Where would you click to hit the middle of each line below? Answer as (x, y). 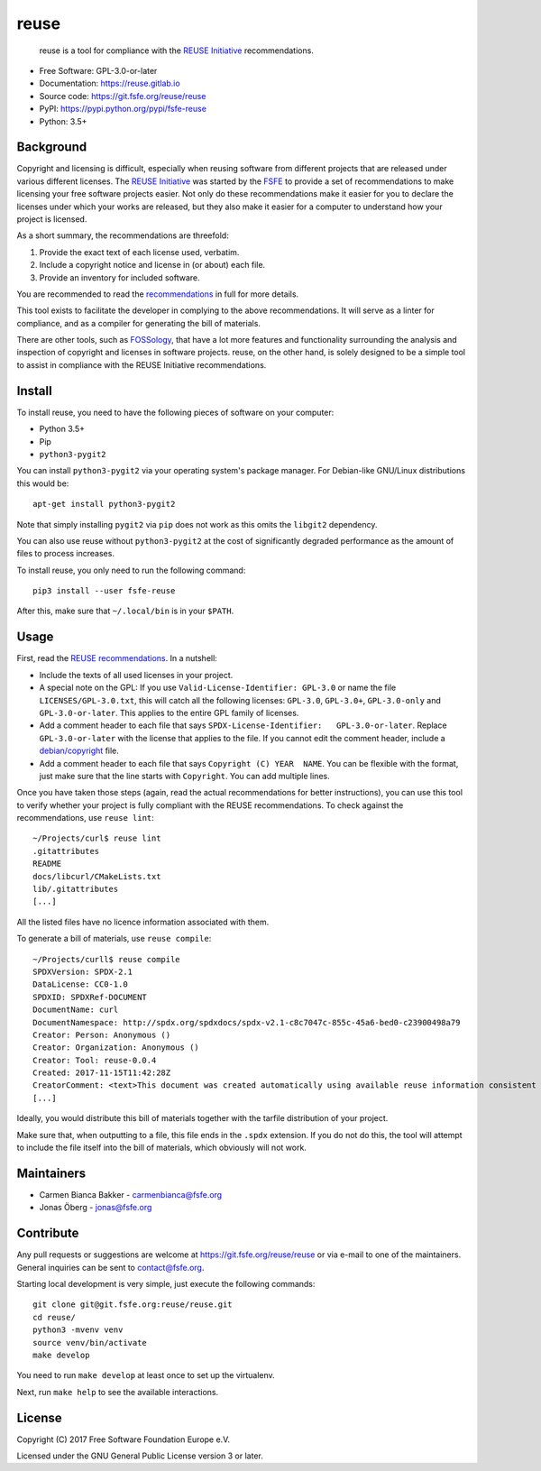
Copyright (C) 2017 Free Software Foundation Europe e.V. (123, 1439)
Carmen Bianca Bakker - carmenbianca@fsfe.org (131, 1194)
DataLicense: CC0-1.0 (80, 984)
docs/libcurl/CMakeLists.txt (97, 876)
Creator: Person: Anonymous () (102, 1034)
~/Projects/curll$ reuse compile (106, 959)
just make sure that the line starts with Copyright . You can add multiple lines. (184, 776)
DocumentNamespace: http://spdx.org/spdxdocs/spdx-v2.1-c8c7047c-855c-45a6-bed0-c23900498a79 (247, 1022)
